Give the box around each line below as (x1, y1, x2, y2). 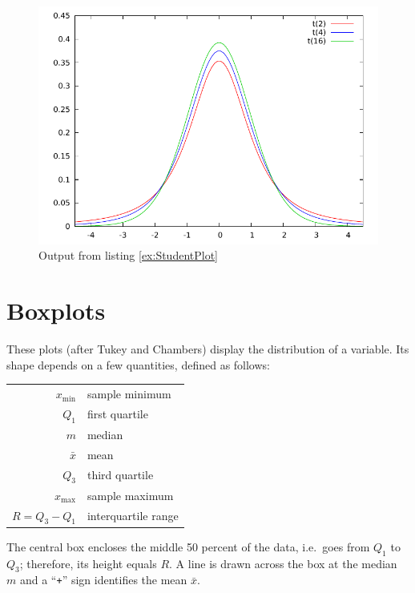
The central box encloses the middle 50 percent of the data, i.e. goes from (6, 538, 370, 555)
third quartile (87, 466, 154, 483)
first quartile (87, 405, 148, 422)
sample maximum (87, 486, 174, 503)
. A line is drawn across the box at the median (169, 555, 397, 571)
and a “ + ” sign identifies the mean (19, 571, 187, 588)
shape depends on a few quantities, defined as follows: (6, 356, 270, 373)
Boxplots (6, 294, 106, 327)
